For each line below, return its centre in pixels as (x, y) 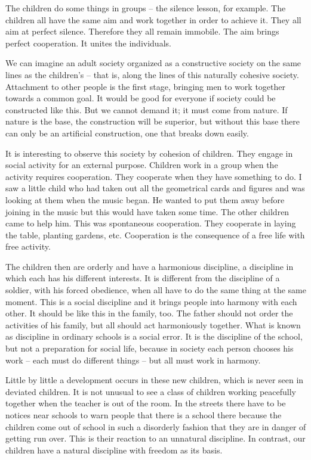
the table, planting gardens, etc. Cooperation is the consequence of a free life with (155, 234)
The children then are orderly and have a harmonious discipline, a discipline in (150, 266)
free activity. (28, 246)
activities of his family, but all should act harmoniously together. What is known (153, 324)
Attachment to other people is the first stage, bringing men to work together (146, 86)
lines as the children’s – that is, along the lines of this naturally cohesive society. (152, 74)
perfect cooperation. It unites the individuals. (88, 43)
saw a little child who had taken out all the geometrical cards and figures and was (155, 188)
